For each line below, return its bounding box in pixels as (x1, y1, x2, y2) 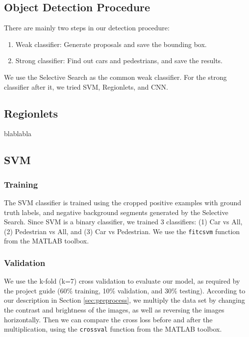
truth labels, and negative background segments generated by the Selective (4, 207, 228, 217)
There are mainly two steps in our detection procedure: (4, 23, 170, 33)
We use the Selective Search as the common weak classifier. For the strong (4, 72, 227, 82)
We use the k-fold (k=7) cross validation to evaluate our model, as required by (4, 276, 240, 286)
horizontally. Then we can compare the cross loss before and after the (4, 314, 213, 324)
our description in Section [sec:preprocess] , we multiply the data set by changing (4, 295, 245, 305)
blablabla (4, 128, 32, 139)
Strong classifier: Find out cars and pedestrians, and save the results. (15, 55, 223, 66)
